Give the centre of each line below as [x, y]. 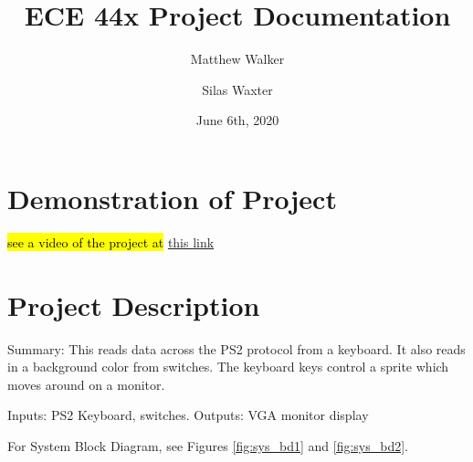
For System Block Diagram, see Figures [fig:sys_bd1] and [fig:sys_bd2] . [208, 445]
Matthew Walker [237, 59]
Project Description [134, 304]
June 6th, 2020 [237, 120]
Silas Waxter [237, 89]
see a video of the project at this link [111, 241]
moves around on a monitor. [86, 384]
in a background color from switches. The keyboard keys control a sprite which [228, 367]
